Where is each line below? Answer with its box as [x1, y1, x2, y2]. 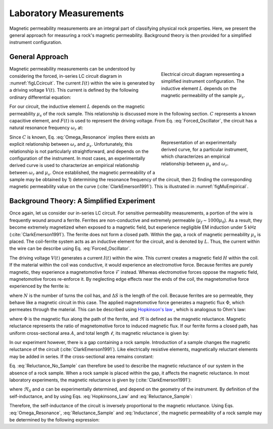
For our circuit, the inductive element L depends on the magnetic [9, 104, 145, 110]
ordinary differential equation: [9, 94, 71, 100]
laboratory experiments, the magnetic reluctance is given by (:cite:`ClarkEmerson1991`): [9, 377, 192, 383]
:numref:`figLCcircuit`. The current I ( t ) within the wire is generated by [9, 80, 155, 86]
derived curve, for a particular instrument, [161, 146, 248, 152]
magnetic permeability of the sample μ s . [161, 93, 245, 100]
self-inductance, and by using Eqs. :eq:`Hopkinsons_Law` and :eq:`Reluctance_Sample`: [9, 393, 193, 399]
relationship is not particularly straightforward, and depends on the [9, 148, 149, 154]
